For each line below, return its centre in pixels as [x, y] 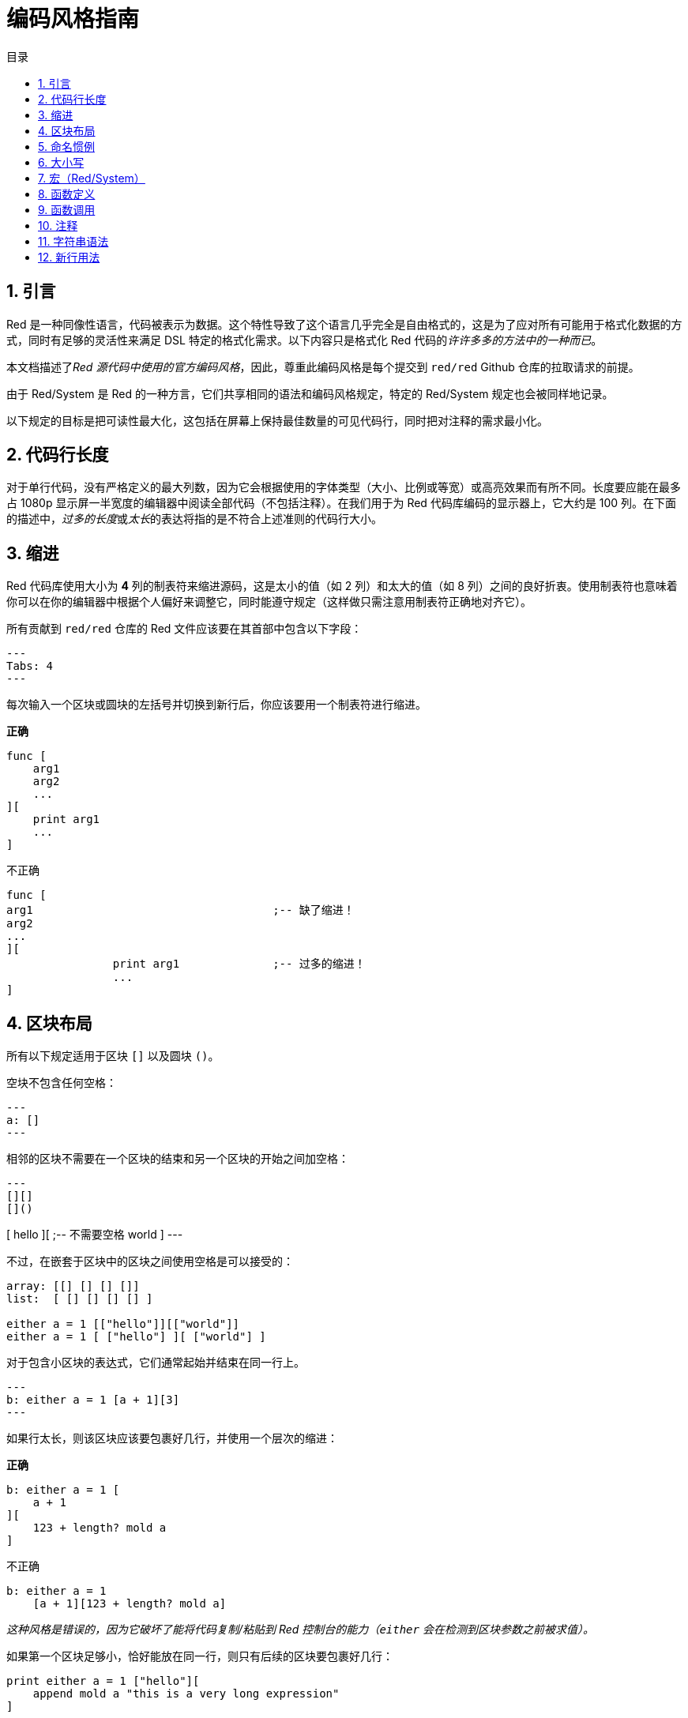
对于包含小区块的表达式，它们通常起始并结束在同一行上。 [156, 1363]
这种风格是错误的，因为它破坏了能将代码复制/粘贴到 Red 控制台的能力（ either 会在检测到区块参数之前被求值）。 [300, 1630]
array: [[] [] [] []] [73, 1286]
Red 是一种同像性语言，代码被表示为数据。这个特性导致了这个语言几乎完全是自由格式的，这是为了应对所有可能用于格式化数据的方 [344, 324]
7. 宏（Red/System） [92, 178]
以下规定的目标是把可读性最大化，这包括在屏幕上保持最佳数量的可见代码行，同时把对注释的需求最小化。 [277, 420]
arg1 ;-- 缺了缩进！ [180, 910]
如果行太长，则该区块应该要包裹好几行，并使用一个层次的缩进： [172, 1438]
